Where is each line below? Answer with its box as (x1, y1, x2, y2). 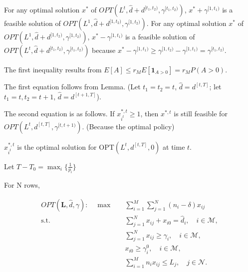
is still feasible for (174, 108, 228, 118)
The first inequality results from (4, 64, 102, 74)
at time (163, 141, 185, 152)
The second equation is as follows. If (4, 108, 115, 118)
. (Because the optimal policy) (82, 121, 175, 131)
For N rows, (4, 180, 40, 190)
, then (140, 108, 159, 118)
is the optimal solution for (17, 141, 97, 152)
